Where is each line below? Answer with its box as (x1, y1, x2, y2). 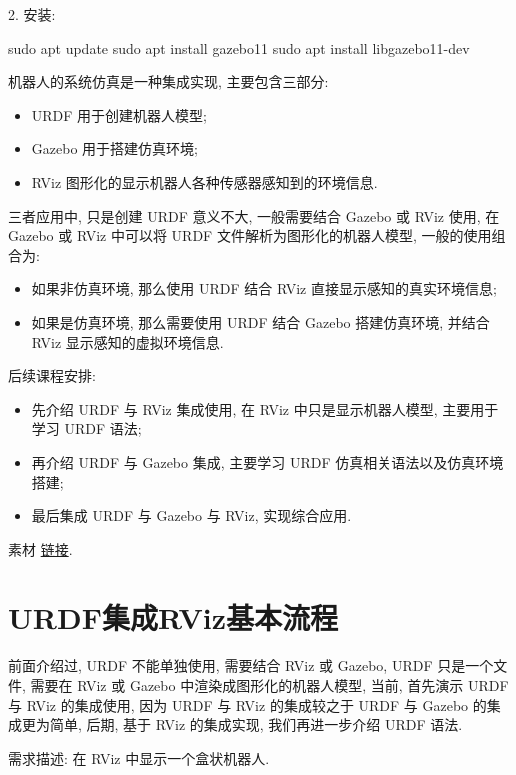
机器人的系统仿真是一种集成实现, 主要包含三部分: (8, 71, 329, 92)
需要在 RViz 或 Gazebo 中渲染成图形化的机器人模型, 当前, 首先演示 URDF (30, 675, 509, 695)
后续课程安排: (8, 365, 96, 386)
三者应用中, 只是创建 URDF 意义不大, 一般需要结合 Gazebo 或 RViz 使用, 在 (8, 205, 500, 226)
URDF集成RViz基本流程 (8, 597, 339, 638)
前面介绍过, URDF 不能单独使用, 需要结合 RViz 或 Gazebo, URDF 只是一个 (8, 655, 494, 676)
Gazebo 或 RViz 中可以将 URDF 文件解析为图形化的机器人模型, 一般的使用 (8, 225, 492, 246)
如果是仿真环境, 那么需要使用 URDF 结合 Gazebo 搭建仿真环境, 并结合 (31, 311, 490, 332)
